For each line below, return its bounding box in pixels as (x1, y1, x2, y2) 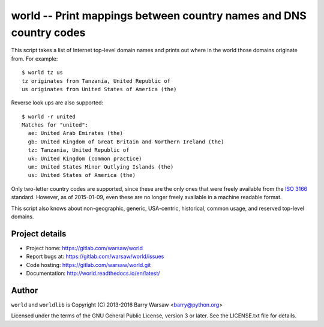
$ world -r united (22, 113, 76, 120)
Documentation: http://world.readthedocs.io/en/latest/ (26, 270, 160, 277)
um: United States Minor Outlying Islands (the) (28, 164, 174, 170)
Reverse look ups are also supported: (11, 99, 104, 106)
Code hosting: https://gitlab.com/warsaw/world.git (26, 261, 151, 268)
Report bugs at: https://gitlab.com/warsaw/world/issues (26, 253, 164, 260)
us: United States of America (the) (28, 172, 136, 179)
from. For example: (11, 55, 58, 62)
